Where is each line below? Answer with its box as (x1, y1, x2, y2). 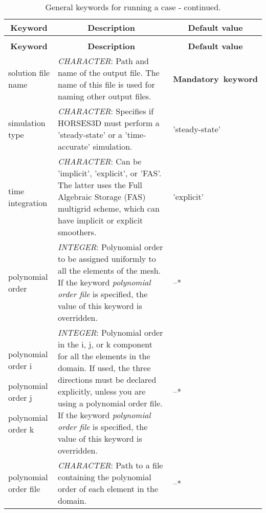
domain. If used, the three (58, 362, 151, 374)
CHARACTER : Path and (58, 55, 149, 67)
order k (8, 423, 34, 435)
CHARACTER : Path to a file (58, 459, 163, 471)
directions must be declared (58, 374, 157, 385)
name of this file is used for (58, 78, 155, 90)
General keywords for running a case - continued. (45, 1, 221, 13)
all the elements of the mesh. (58, 264, 161, 276)
